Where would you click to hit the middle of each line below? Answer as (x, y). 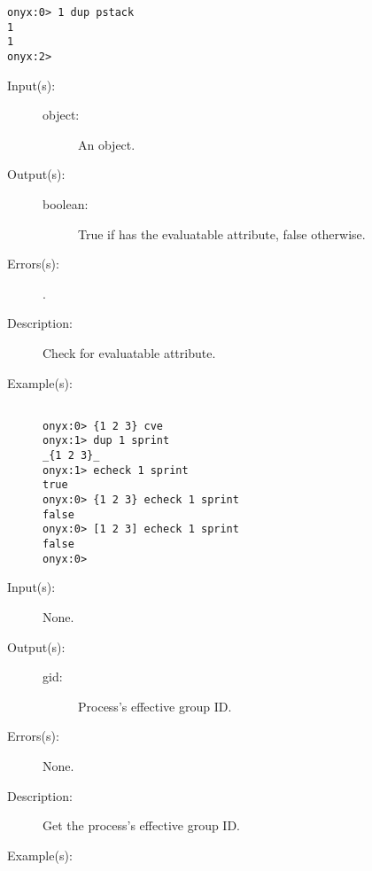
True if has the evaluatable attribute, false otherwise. (222, 233)
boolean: (66, 204)
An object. (107, 144)
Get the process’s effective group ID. (142, 825)
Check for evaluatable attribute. (129, 352)
